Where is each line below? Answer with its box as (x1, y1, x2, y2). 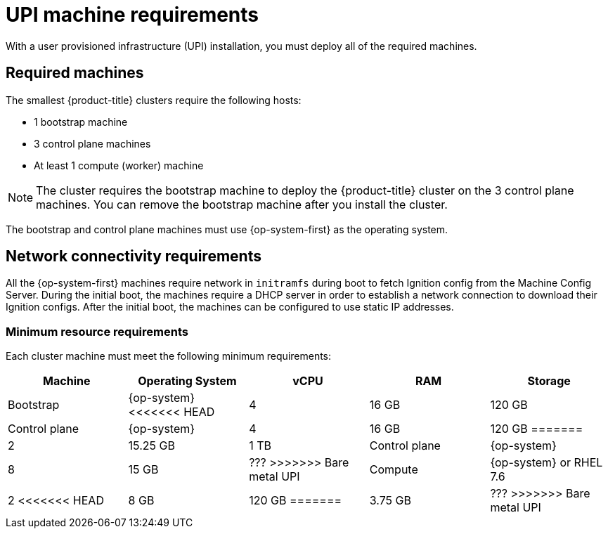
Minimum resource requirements (6, 324, 188, 339)
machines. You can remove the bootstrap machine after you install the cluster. (36, 197, 448, 211)
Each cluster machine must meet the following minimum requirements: (6, 350, 332, 363)
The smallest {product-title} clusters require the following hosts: (6, 93, 302, 106)
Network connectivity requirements (6, 247, 261, 266)
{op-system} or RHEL (490, 455, 603, 470)
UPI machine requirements (6, 3, 259, 27)
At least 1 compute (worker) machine (34, 159, 204, 171)
